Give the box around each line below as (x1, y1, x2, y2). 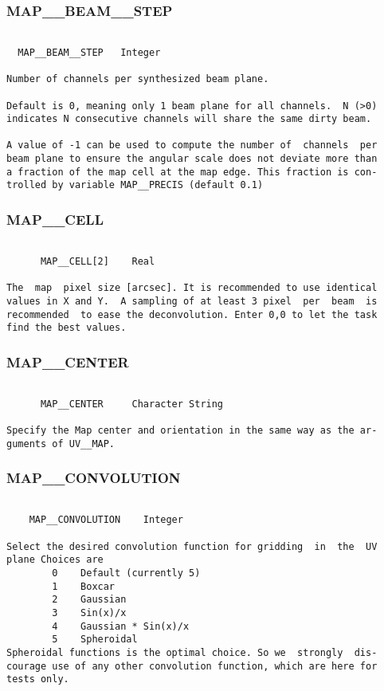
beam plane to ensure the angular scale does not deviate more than (6, 153, 378, 165)
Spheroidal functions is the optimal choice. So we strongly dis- (6, 646, 378, 658)
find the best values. (6, 322, 127, 334)
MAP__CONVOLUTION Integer (29, 514, 183, 526)
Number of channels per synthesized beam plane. (6, 73, 269, 85)
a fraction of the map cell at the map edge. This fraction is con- (6, 166, 378, 178)
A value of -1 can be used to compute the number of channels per (6, 139, 378, 151)
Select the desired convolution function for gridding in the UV (6, 540, 378, 552)
